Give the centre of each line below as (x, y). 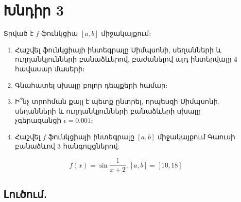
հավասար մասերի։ (50, 68)
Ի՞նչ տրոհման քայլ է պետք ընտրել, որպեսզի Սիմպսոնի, (117, 101)
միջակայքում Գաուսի (196, 136)
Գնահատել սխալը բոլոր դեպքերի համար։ (91, 85)
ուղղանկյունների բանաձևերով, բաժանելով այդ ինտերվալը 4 (126, 59)
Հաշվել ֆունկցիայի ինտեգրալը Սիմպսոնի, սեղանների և (118, 49)
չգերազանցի (38, 120)
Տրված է (18, 33)
